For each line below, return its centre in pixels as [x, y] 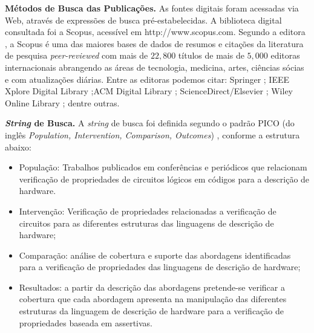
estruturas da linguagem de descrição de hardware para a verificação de [152, 311]
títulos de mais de [211, 55]
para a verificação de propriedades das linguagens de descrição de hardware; [160, 267]
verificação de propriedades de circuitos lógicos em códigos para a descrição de [164, 179]
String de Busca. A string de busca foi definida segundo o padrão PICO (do [150, 123]
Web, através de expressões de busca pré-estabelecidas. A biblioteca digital [143, 20]
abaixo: [18, 147]
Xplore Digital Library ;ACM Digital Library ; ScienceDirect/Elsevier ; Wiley [149, 91]
